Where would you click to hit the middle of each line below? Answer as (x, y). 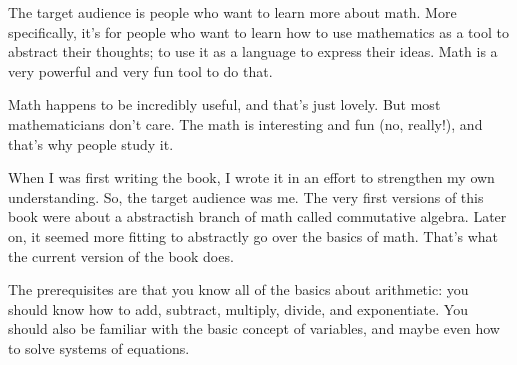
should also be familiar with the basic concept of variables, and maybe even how (254, 328)
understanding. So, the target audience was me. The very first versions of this (246, 196)
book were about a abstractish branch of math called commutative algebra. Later (257, 216)
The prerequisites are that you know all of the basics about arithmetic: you (238, 289)
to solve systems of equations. (99, 347)
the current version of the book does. (121, 255)
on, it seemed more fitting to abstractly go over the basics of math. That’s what (253, 235)
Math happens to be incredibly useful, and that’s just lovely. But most (224, 104)
